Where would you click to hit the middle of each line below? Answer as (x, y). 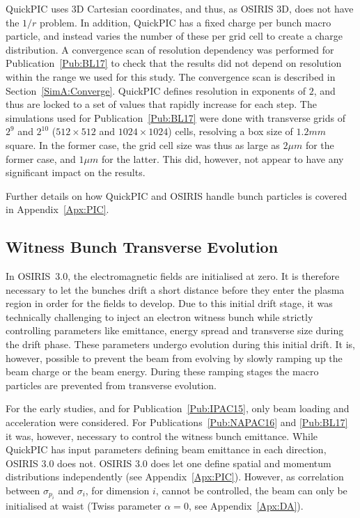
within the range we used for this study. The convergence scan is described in (171, 76)
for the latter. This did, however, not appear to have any (222, 158)
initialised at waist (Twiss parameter (84, 506)
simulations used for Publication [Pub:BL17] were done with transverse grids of (175, 117)
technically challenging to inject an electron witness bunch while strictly (159, 316)
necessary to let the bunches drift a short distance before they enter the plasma (175, 289)
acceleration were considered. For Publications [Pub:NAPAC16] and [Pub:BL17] (177, 422)
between (23, 490)
